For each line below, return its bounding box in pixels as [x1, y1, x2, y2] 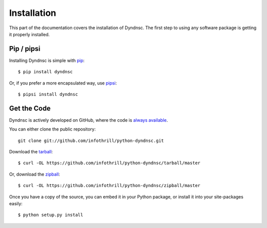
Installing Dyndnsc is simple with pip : [9, 57, 85, 63]
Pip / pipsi [9, 45, 41, 53]
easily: [9, 201, 23, 207]
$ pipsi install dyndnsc [18, 91, 78, 97]
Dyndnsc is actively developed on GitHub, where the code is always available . [9, 117, 168, 123]
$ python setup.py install [18, 212, 84, 218]
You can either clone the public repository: [9, 126, 96, 132]
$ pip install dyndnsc [18, 69, 73, 75]
